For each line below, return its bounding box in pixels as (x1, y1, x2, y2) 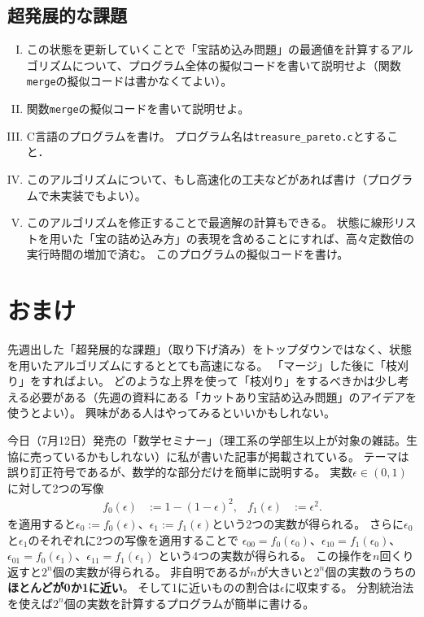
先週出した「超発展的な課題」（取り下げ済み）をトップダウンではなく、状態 (7, 341, 412, 358)
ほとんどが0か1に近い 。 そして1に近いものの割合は (7, 579, 280, 596)
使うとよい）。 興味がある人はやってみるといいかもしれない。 (7, 404, 335, 421)
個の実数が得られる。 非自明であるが (52, 563, 251, 580)
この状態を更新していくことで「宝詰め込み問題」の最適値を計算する (26, 41, 391, 58)
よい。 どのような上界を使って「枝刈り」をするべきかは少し (75, 372, 398, 389)
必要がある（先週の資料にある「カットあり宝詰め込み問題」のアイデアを (29, 388, 417, 405)
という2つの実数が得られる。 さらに (212, 515, 404, 532)
